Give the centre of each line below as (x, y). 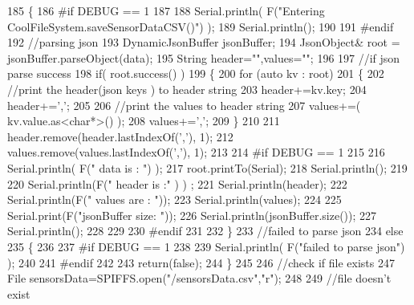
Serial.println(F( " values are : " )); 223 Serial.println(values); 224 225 (175, 199)
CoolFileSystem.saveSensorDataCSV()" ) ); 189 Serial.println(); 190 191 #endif (201, 26)
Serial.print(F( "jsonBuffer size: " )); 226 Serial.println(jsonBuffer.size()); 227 (192, 215)
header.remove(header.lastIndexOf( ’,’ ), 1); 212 (120, 136)
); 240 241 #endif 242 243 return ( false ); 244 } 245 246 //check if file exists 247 (201, 262)
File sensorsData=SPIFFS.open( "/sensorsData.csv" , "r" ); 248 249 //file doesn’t (199, 278)
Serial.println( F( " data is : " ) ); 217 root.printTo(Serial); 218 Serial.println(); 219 (207, 167)
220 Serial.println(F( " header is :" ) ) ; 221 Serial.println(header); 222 (177, 183)
